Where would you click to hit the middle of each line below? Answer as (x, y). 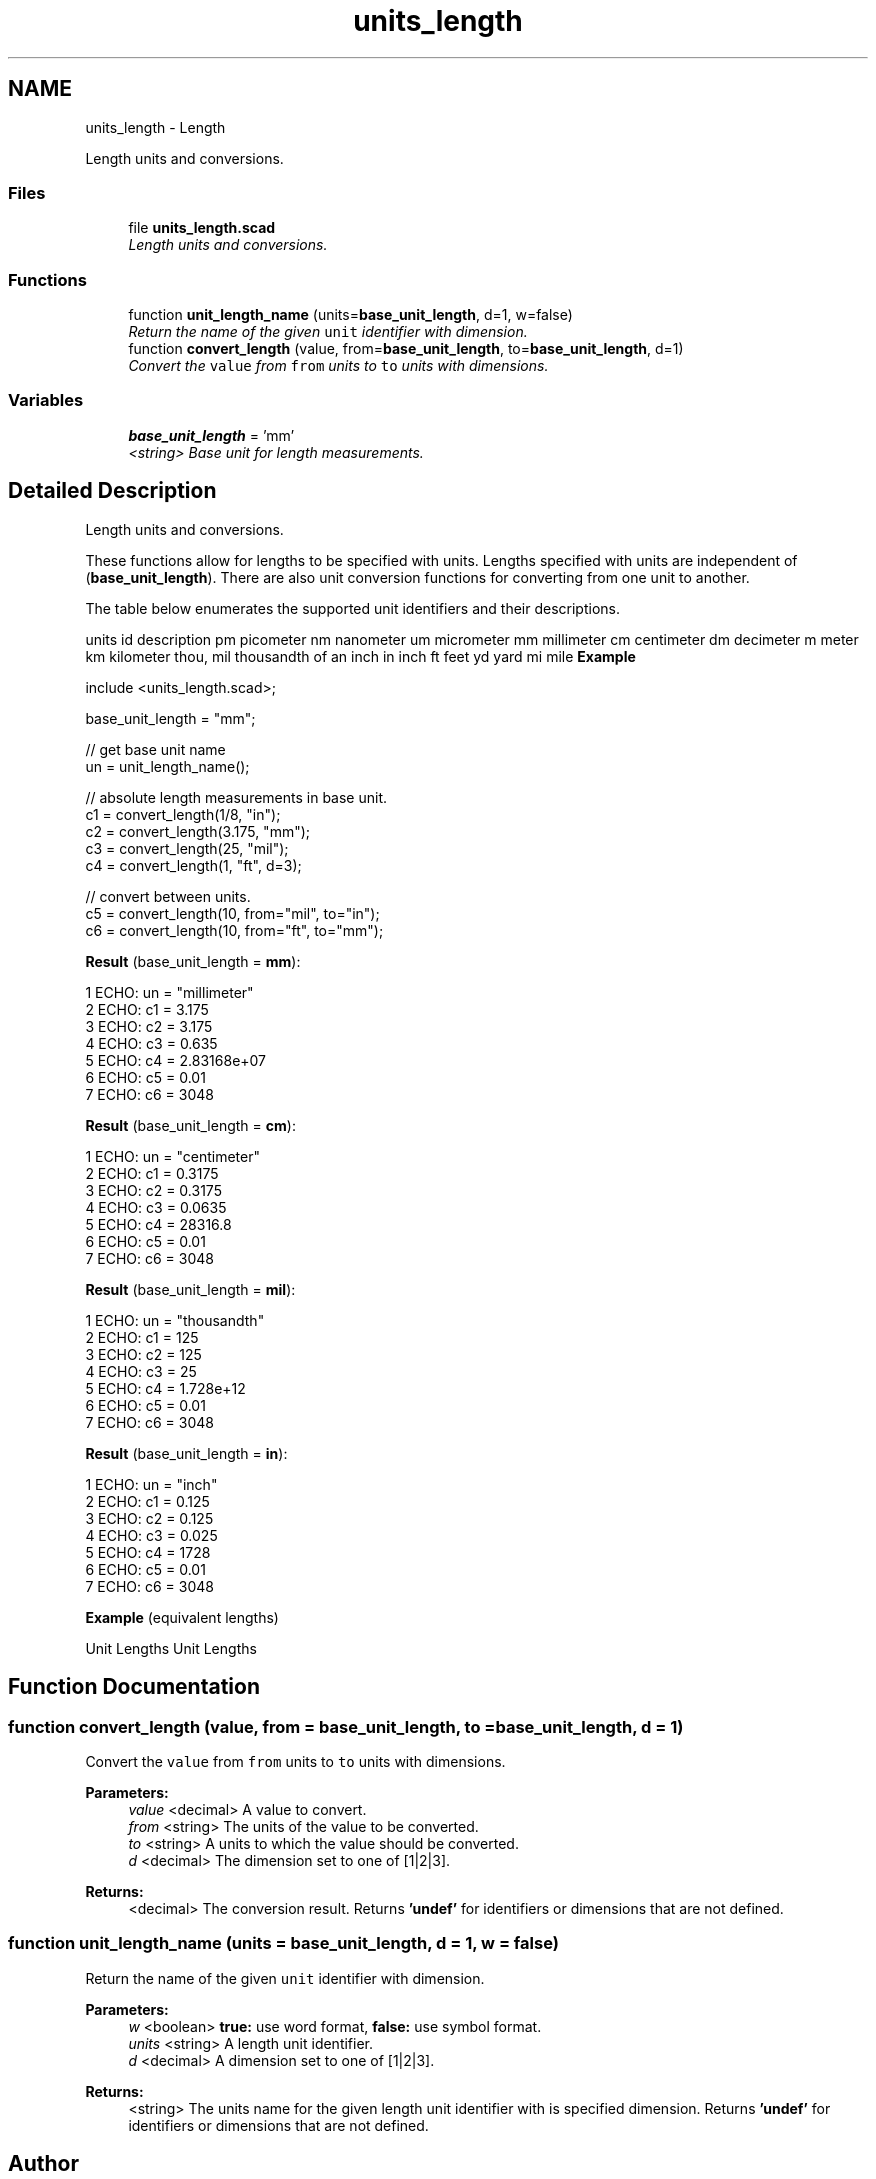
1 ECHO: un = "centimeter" (172, 1156)
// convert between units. (168, 896)
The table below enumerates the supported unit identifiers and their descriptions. (352, 608)
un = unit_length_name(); (167, 766)
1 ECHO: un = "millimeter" (169, 992)
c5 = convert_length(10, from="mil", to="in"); (232, 913)
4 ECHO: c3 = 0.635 (151, 1043)
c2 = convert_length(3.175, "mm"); (198, 831)
